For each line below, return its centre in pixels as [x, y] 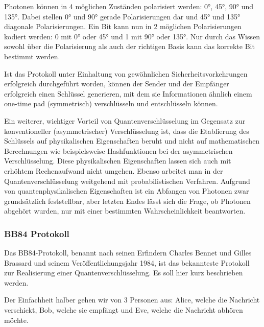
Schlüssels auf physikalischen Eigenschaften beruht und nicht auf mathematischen [132, 141]
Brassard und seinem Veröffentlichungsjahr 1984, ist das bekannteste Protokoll [127, 262]
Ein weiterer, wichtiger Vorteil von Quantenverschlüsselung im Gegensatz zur [125, 120]
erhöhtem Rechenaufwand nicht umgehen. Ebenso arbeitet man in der [114, 170]
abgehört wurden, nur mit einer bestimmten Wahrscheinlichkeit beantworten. [125, 211]
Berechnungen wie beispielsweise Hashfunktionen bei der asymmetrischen [118, 150]
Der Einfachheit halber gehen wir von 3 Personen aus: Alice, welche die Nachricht [132, 300]
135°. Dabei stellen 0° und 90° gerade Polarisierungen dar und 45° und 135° [122, 16]
